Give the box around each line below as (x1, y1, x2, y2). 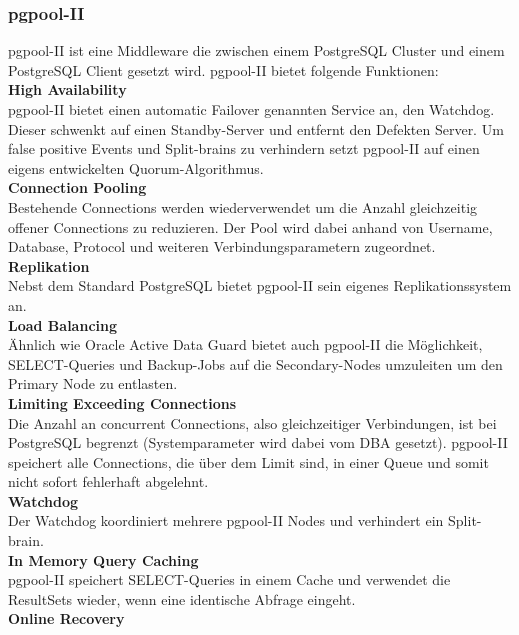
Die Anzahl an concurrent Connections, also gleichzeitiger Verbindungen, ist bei (8, 412, 497, 433)
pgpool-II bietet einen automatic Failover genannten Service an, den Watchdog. (8, 99, 495, 119)
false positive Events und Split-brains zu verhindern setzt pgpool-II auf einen (8, 138, 480, 159)
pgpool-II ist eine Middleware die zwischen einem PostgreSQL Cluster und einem (8, 40, 505, 61)
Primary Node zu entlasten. (8, 373, 178, 394)
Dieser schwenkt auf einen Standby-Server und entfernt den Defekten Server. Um (8, 118, 504, 139)
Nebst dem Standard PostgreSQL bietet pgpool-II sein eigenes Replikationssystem (8, 275, 512, 296)
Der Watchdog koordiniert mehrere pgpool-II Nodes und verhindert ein (8, 510, 444, 531)
